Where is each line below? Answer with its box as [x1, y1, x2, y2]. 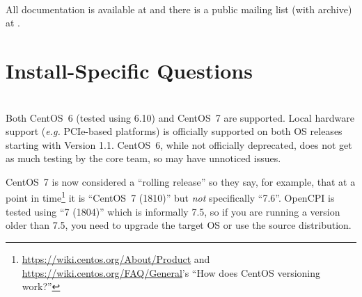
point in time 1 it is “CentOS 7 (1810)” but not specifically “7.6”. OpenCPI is [6, 188, 335, 205]
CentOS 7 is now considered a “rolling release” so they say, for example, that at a [6, 174, 356, 188]
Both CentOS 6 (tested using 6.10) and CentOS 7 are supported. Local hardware [6, 110, 354, 125]
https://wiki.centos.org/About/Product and [22, 251, 210, 266]
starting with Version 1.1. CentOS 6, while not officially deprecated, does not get [6, 137, 352, 152]
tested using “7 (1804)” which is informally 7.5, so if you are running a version [6, 204, 340, 218]
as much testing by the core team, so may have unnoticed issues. [6, 151, 281, 166]
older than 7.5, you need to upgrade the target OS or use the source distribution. [6, 218, 352, 232]
